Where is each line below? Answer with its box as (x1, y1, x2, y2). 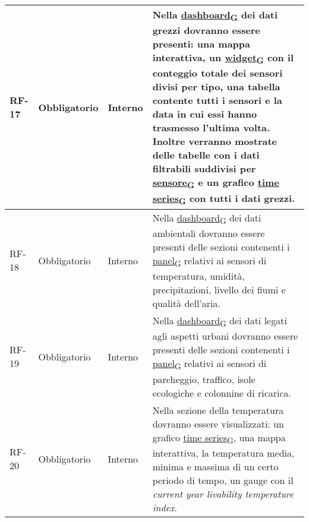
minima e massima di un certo (152, 459, 279, 473)
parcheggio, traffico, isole (152, 372, 256, 386)
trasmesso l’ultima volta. (152, 121, 270, 135)
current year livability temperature (152, 486, 294, 501)
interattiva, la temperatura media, (152, 445, 295, 460)
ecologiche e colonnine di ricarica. (152, 385, 292, 400)
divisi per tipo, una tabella (152, 80, 280, 94)
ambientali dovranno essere (152, 226, 265, 240)
